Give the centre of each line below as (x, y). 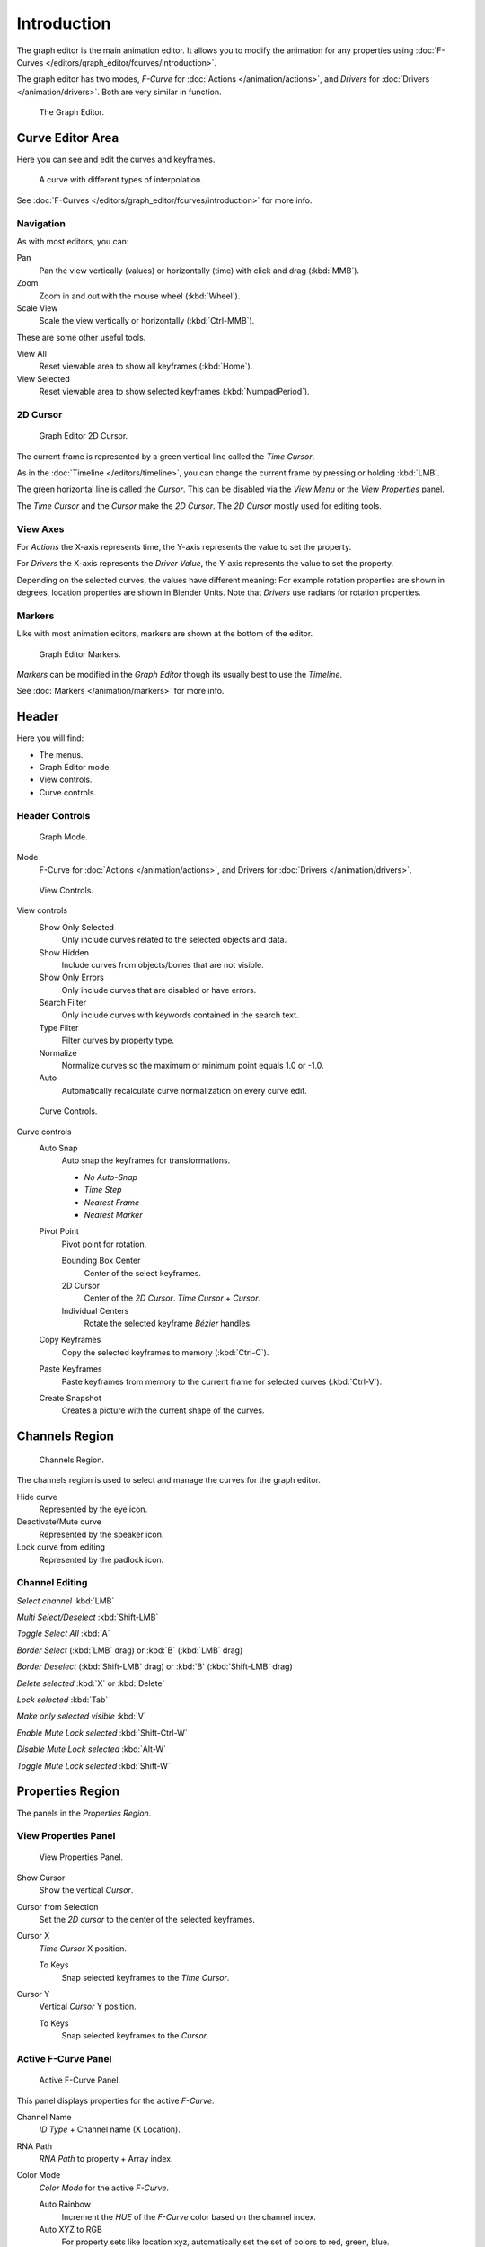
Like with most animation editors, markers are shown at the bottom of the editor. (165, 634)
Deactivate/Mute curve (59, 1522)
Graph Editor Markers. (80, 654)
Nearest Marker (113, 1214)
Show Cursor (41, 1878)
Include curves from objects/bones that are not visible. (163, 964)
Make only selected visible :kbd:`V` (82, 1716)
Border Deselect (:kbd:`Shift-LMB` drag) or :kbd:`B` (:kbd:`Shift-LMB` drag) (155, 1666)
